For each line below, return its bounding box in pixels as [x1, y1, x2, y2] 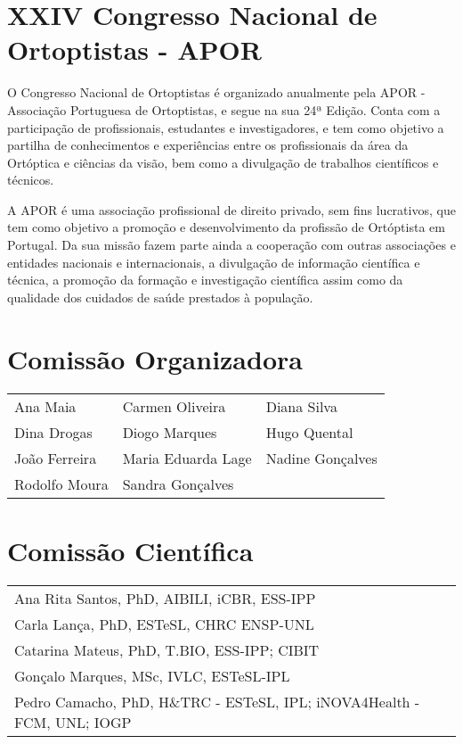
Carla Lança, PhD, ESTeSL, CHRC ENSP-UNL [14, 613, 314, 634]
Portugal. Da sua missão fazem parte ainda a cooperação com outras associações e [7, 236, 456, 254]
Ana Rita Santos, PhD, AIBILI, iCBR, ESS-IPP [14, 587, 316, 608]
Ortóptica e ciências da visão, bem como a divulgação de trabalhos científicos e [7, 153, 439, 171]
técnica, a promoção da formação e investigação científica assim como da [7, 270, 403, 289]
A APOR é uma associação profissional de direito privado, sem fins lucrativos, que [7, 200, 456, 219]
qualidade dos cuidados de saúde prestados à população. [7, 287, 313, 306]
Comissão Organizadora [7, 340, 303, 376]
